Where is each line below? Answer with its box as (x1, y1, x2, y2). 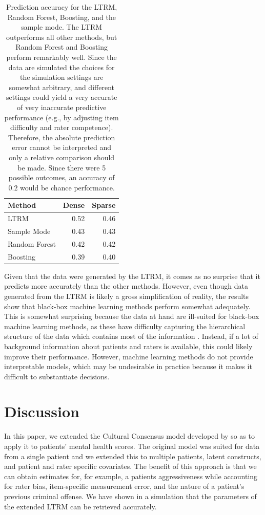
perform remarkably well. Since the (6, 51, 117, 62)
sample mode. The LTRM (21, 22, 103, 32)
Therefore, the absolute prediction (8, 132, 115, 142)
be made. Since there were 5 (17, 162, 106, 173)
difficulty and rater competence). (10, 122, 113, 133)
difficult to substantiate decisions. (4, 371, 110, 381)
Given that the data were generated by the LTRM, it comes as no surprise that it (4, 270, 260, 281)
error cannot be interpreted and (12, 142, 112, 153)
